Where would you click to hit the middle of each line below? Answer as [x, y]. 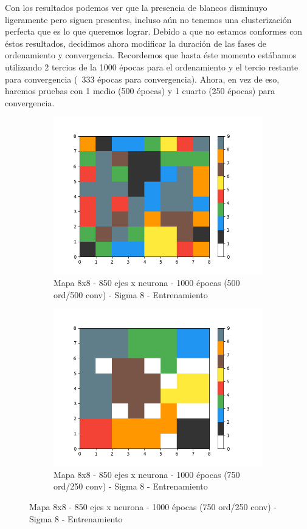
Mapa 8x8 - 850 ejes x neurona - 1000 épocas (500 [147, 282]
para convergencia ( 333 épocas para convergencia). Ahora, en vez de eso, [142, 79]
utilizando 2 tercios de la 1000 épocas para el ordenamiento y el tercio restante [152, 67]
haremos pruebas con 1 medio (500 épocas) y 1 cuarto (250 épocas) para [140, 91]
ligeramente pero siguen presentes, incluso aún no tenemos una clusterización [148, 19]
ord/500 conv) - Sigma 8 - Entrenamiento [131, 294]
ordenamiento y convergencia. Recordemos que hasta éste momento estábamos [151, 55]
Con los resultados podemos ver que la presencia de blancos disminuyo [136, 7]
